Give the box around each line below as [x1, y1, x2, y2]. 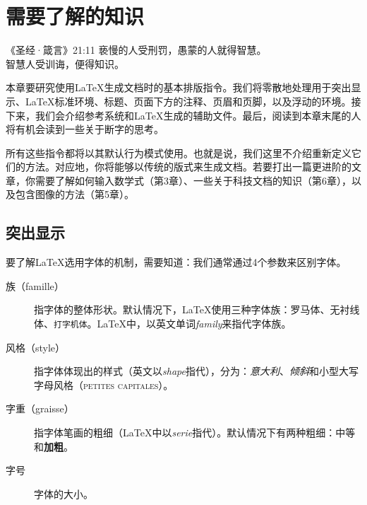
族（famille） [6, 278, 64, 293]
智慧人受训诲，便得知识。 [6, 56, 124, 71]
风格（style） [6, 339, 66, 354]
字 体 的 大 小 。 [34, 486, 93, 501]
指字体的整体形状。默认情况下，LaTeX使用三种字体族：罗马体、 [34, 302, 330, 317]
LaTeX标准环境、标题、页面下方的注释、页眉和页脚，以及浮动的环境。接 [25, 93, 361, 108]
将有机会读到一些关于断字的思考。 [6, 122, 164, 137]
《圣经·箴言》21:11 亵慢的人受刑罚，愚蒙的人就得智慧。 [6, 42, 267, 57]
